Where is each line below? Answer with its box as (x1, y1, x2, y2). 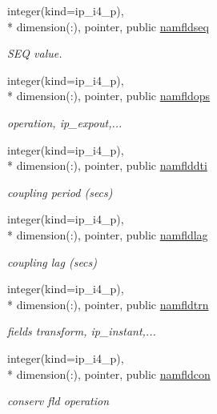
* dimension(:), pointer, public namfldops (7, 87, 211, 104)
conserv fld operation (7, 392, 110, 409)
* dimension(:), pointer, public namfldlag (7, 226, 208, 243)
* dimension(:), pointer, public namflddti (7, 157, 207, 174)
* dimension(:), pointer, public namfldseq (7, 18, 209, 34)
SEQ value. (7, 45, 62, 62)
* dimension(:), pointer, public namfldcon (7, 365, 211, 382)
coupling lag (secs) (7, 253, 98, 270)
